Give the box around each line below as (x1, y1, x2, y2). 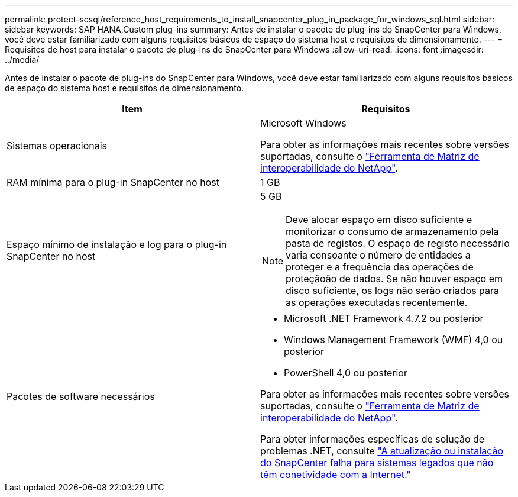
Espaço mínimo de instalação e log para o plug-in (7, 238, 227, 250)
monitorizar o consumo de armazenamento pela (286, 225, 499, 237)
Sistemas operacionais (7, 140, 108, 151)
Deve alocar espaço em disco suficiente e (286, 214, 472, 225)
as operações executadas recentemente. (286, 296, 468, 308)
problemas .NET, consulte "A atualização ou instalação (260, 445, 504, 457)
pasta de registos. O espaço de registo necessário (286, 237, 510, 249)
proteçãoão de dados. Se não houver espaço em (286, 273, 503, 285)
